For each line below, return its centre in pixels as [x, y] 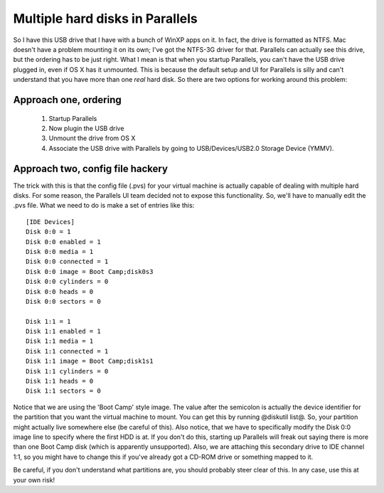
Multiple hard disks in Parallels [106, 18]
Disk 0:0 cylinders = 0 [67, 282]
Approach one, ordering [68, 100]
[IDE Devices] [50, 222]
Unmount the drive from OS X [92, 138]
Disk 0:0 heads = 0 [60, 291]
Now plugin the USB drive [86, 128]
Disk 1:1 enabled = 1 [63, 332]
